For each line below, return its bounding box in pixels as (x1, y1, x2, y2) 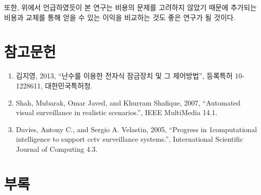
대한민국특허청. (45, 80, 93, 90)
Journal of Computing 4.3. (16, 143, 98, 154)
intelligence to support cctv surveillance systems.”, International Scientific (16, 134, 243, 144)
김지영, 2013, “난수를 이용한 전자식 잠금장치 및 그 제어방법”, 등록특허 (16, 70, 233, 81)
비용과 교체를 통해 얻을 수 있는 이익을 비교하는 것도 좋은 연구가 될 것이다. (4, 12, 236, 22)
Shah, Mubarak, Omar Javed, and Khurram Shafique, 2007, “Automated (16, 97, 241, 108)
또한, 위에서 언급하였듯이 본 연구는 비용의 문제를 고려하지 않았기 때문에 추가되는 (4, 2, 257, 12)
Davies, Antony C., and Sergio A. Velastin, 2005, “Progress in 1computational (16, 124, 257, 134)
